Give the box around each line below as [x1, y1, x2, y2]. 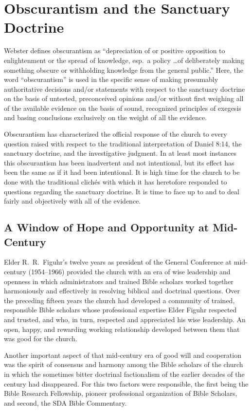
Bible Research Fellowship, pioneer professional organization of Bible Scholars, [4, 388, 237, 398]
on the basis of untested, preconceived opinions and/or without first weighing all [4, 93, 244, 103]
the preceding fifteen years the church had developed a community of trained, [4, 295, 235, 305]
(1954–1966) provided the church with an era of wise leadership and [28, 267, 231, 276]
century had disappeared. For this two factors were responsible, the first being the [4, 378, 249, 389]
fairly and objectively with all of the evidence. [4, 196, 141, 206]
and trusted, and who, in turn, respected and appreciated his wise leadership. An [4, 314, 246, 324]
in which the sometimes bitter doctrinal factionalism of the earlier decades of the [4, 369, 245, 379]
